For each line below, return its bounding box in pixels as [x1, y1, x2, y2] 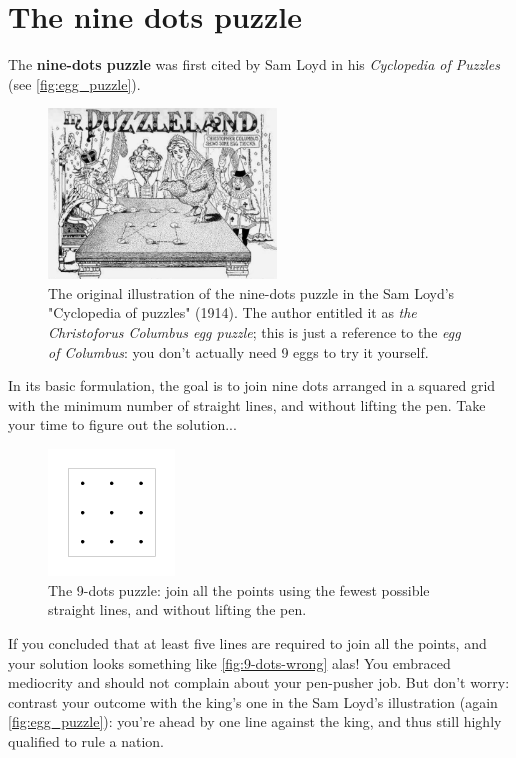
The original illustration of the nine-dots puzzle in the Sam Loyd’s [48, 282, 455, 303]
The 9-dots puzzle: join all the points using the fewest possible [48, 579, 430, 600]
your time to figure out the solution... [8, 414, 237, 435]
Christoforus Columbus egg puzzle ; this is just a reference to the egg [48, 322, 461, 343]
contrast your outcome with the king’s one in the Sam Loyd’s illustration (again [8, 691, 498, 712]
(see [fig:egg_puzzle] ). [8, 73, 141, 94]
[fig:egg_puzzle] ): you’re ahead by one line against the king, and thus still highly [8, 711, 502, 732]
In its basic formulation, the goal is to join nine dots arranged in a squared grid [8, 375, 496, 396]
